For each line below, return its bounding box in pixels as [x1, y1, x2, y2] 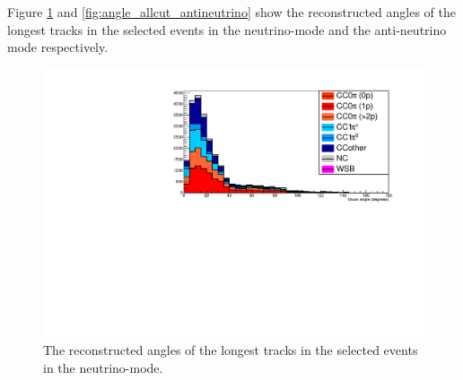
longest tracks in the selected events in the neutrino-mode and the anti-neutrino [7, 20, 447, 39]
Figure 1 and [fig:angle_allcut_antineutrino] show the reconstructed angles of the [7, 3, 456, 21]
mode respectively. [7, 38, 109, 56]
